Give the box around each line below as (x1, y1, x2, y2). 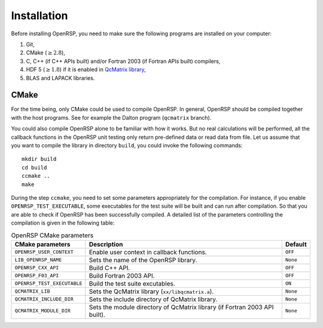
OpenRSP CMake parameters (11, 231, 94, 239)
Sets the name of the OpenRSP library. (89, 256, 197, 264)
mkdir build (22, 156, 57, 163)
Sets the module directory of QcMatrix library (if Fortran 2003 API (89, 303, 274, 311)
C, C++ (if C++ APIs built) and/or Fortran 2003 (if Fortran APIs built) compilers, (26, 57, 221, 65)
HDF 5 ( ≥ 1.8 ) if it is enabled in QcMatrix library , (26, 66, 146, 73)
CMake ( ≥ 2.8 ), (26, 49, 66, 56)
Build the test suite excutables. (89, 279, 176, 287)
